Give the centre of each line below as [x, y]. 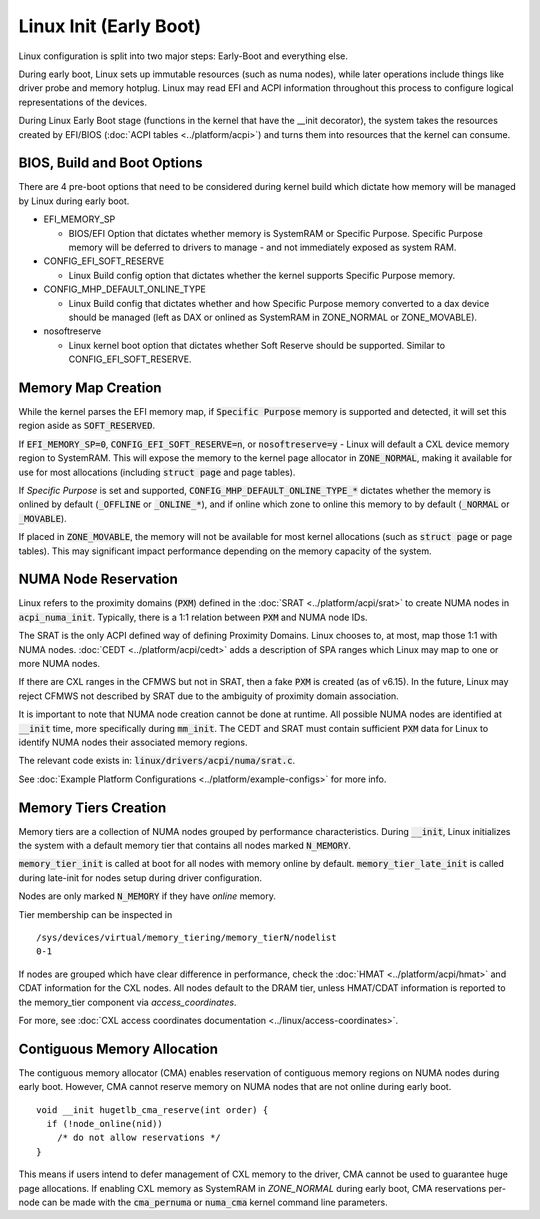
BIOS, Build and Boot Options [110, 163]
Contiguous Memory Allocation [118, 1048]
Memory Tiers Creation [92, 807]
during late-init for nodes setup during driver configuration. [140, 877]
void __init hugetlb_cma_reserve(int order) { [152, 1109]
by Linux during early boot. [74, 201]
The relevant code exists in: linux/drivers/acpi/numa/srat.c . [157, 761]
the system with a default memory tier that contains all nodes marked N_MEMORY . [185, 846]
